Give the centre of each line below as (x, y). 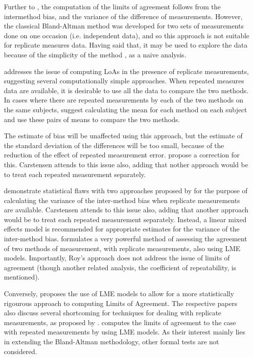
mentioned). (22, 277)
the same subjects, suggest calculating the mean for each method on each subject (126, 109)
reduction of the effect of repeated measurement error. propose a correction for (122, 155)
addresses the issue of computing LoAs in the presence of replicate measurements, (126, 71)
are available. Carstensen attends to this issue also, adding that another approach (126, 210)
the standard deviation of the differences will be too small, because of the (114, 145)
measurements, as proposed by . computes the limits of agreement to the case (120, 322)
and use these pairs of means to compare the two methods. (92, 119)
